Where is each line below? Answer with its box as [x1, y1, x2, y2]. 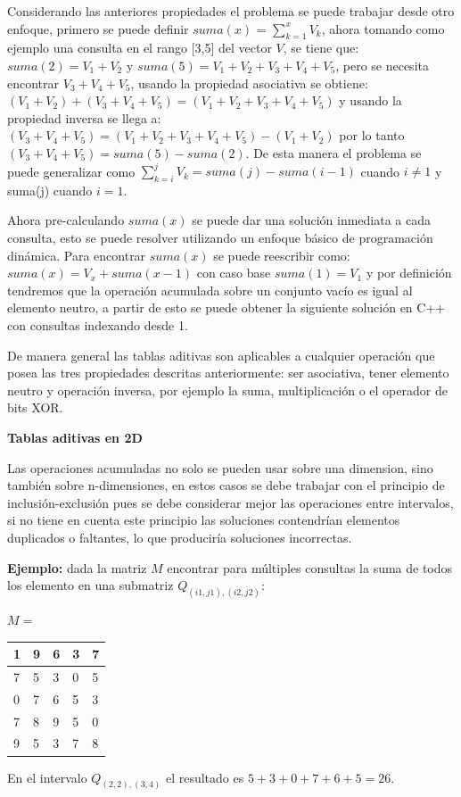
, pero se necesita [335, 55, 429, 74]
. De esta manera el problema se [245, 143, 422, 162]
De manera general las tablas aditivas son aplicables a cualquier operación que [7, 345, 435, 364]
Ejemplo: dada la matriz [7, 558, 147, 577]
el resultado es [165, 768, 244, 786]
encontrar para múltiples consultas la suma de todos [167, 558, 453, 577]
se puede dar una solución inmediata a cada [192, 211, 432, 229]
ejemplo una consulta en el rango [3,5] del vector [7, 38, 272, 57]
